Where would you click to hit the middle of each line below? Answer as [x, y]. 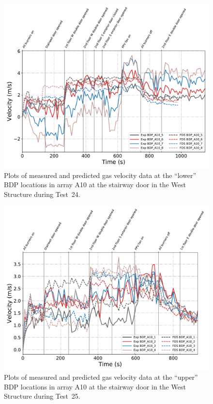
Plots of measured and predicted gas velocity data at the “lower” [100, 175]
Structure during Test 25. [42, 396]
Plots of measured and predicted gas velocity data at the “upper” [101, 377]
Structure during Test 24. [42, 194]
